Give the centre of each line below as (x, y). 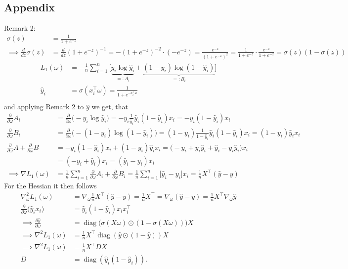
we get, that (110, 107)
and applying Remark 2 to (44, 107)
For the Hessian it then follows (50, 185)
